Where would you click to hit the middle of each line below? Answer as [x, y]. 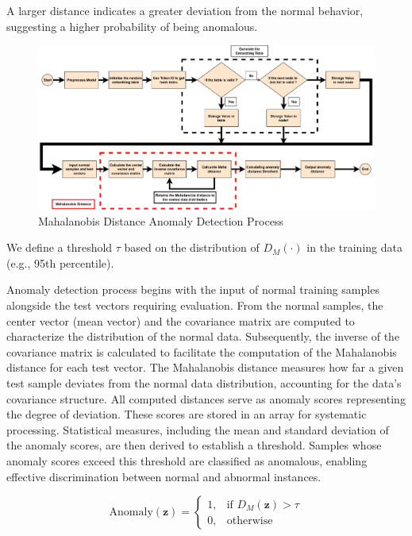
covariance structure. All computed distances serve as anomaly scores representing [206, 398]
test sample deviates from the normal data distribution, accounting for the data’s [204, 382]
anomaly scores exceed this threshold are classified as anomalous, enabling [187, 460]
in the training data [354, 247]
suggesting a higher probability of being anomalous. [132, 26]
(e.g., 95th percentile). [60, 262]
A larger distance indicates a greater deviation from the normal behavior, [185, 10]
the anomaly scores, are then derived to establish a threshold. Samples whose [194, 445]
